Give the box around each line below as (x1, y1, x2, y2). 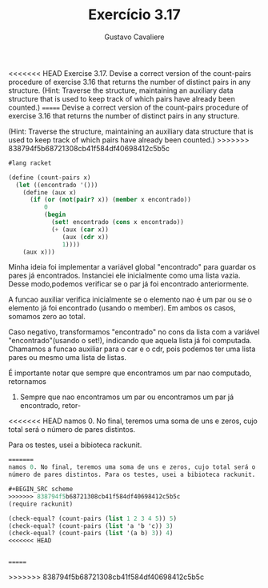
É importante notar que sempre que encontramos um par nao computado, (8, 368, 252, 378)
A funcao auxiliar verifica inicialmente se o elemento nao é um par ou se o (8, 294, 252, 305)
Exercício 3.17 (87, 6, 182, 24)
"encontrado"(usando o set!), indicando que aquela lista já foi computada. (8, 336, 252, 346)
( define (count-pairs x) (8, 174, 91, 182)
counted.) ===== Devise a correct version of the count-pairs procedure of (8, 102, 249, 112)
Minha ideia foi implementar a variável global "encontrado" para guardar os (8, 262, 256, 272)
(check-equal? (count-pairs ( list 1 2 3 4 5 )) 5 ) (8, 514, 178, 522)
